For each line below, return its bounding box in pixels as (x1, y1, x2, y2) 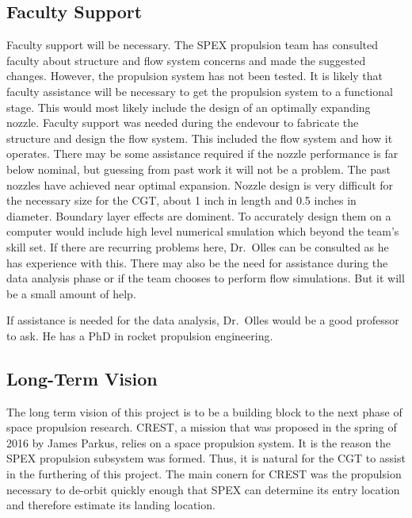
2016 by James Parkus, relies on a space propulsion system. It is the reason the (6, 434, 391, 451)
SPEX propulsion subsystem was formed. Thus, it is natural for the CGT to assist (6, 450, 406, 466)
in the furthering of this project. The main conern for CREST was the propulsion (6, 466, 402, 482)
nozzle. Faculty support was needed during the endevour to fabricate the (6, 114, 359, 131)
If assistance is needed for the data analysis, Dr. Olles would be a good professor (6, 312, 399, 328)
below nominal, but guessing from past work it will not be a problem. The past (6, 160, 391, 177)
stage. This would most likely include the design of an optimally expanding (6, 98, 371, 115)
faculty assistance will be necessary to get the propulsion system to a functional (6, 82, 393, 99)
